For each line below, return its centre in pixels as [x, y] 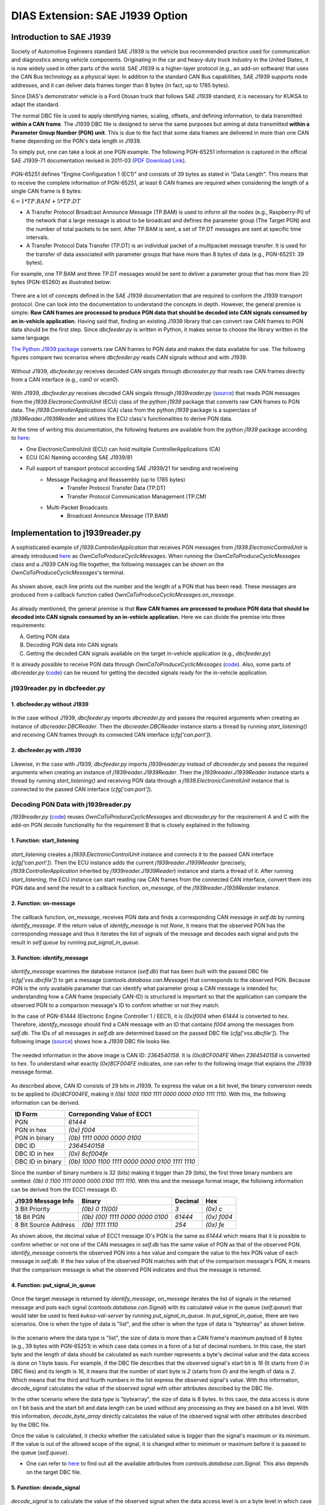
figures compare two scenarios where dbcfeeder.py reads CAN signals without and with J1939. [129, 358]
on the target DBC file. [54, 1472]
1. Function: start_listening [45, 840]
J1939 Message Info [45, 1201]
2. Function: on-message [43, 904]
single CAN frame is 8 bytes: [47, 191]
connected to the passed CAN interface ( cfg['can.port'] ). [82, 789]
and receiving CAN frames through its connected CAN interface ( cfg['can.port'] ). [112, 735]
